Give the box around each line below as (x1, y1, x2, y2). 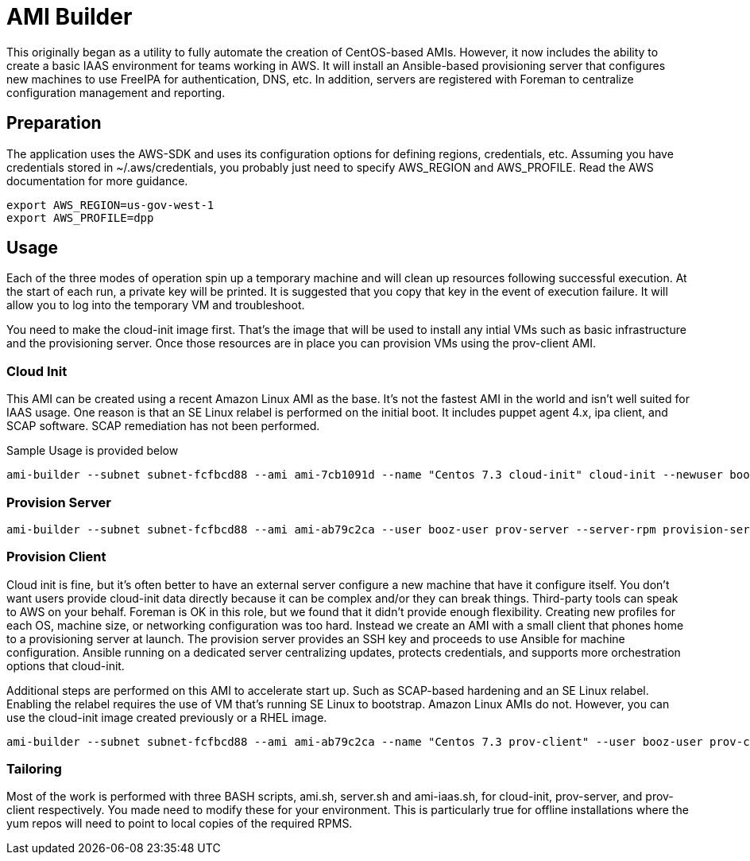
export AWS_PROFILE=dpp (6, 211, 154, 224)
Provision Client (6, 549, 106, 565)
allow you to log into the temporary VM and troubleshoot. (6, 298, 305, 312)
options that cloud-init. (6, 658, 125, 673)
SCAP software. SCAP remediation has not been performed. (6, 419, 320, 433)
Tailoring (6, 761, 62, 778)
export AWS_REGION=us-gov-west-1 (6, 198, 215, 211)
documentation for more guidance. (6, 173, 188, 188)
